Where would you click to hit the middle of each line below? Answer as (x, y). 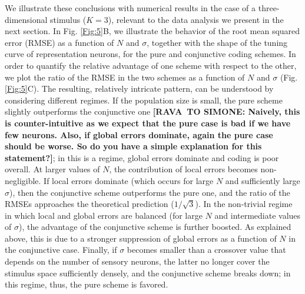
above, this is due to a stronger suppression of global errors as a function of (141, 238)
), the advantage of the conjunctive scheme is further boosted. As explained (155, 227)
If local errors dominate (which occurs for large (129, 180)
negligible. (23, 180)
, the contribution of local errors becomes (183, 169)
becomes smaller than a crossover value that (206, 250)
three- (269, 8)
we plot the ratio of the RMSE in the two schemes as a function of (125, 77)
